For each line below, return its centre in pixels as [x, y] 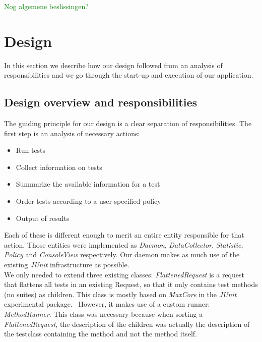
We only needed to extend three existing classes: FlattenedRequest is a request [124, 274]
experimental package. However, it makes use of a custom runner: [107, 304]
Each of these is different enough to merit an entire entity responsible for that [124, 235]
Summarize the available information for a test [88, 184]
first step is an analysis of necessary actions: [72, 133]
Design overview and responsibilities [101, 102]
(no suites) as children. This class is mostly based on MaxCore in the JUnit [120, 294]
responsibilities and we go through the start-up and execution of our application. [129, 75]
